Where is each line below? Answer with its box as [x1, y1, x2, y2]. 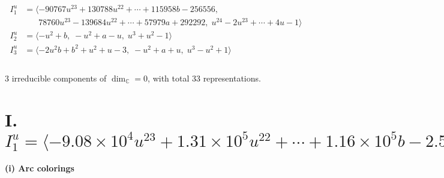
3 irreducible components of [5, 71, 107, 84]
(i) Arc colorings [5, 161, 74, 174]
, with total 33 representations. [148, 71, 261, 84]
